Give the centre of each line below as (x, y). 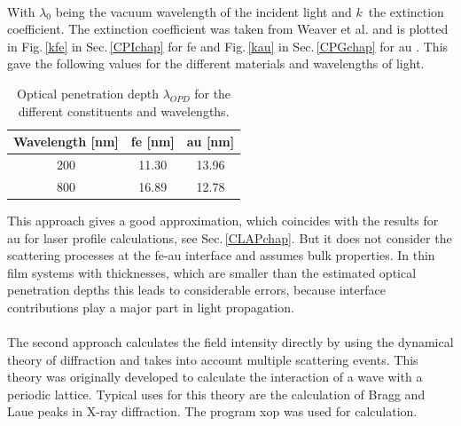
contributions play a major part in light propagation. (151, 307)
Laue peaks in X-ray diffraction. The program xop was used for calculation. (212, 411)
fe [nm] (152, 142)
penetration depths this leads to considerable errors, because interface (196, 290)
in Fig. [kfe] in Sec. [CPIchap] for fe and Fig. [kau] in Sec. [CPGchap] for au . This (228, 46)
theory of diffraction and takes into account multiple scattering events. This (213, 359)
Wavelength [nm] (66, 142)
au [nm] (211, 142)
